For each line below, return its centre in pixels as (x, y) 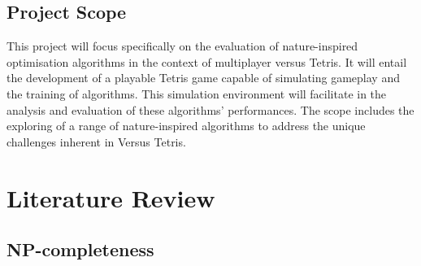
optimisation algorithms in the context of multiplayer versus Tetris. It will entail (207, 61)
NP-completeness (80, 249)
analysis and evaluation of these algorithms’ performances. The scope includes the (210, 109)
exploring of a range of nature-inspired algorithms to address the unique (186, 126)
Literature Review (111, 197)
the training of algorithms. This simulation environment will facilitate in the (197, 93)
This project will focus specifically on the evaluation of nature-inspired (182, 46)
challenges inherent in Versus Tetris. (96, 141)
